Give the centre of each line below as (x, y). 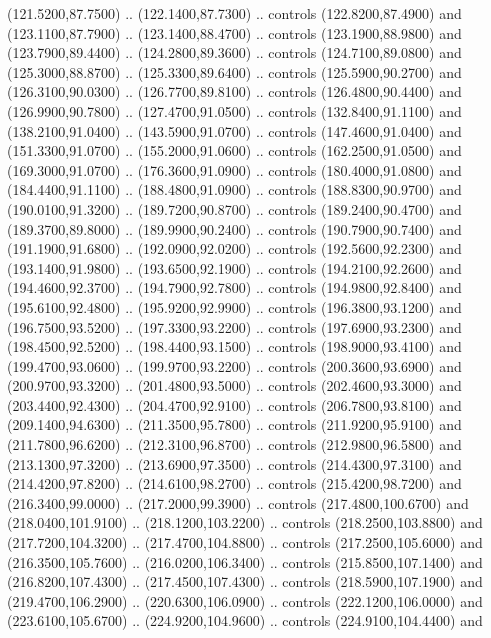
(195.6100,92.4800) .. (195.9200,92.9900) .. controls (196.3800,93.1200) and (234, 306)
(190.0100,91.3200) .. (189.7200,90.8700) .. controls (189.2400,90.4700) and (234, 208)
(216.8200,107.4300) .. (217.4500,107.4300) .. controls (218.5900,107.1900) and (245, 581)
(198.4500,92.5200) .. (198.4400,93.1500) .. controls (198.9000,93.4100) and (234, 346)
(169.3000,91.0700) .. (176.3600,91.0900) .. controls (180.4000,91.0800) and (234, 169)
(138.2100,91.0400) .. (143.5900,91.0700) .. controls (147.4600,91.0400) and (234, 130)
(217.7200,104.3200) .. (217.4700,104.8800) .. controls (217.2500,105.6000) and (245, 542)
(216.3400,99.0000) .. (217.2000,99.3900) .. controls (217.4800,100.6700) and (238, 502)
